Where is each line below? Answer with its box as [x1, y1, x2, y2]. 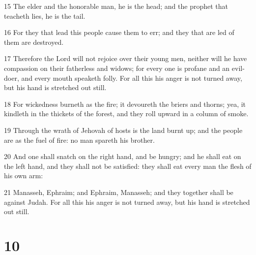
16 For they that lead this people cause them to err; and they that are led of [4, 27, 234, 37]
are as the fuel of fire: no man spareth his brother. [4, 134, 155, 145]
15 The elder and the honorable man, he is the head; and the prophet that [4, 1, 228, 11]
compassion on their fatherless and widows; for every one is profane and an [4, 63, 230, 73]
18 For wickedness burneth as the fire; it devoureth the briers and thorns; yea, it [4, 98, 246, 109]
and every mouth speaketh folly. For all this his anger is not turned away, [21, 72, 242, 83]
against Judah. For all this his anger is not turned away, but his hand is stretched [4, 196, 250, 207]
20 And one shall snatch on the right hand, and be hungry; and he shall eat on [4, 151, 241, 161]
